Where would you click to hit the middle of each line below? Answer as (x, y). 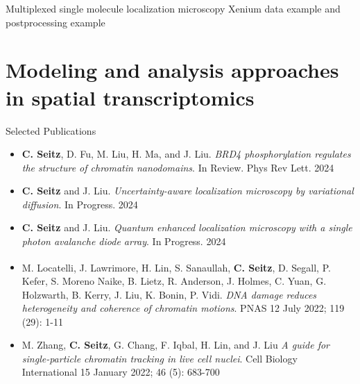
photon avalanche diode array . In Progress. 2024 (124, 241)
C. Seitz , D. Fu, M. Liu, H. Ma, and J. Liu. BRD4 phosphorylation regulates (186, 154)
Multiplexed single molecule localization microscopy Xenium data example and (173, 8)
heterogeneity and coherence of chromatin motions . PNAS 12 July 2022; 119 (183, 308)
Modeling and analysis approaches (172, 70)
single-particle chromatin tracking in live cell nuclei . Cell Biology (160, 358)
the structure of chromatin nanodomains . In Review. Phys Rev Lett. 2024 (178, 167)
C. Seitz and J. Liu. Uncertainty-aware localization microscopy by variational (188, 191)
